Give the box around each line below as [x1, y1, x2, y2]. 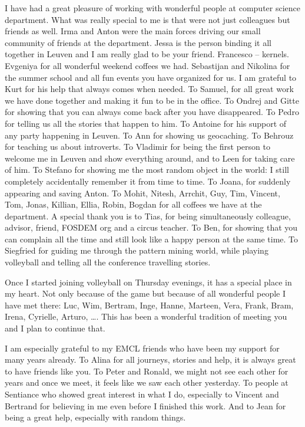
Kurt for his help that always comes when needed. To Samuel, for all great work [5, 83, 294, 95]
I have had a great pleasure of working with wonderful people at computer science [5, 2, 300, 14]
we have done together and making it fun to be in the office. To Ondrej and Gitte [5, 94, 299, 106]
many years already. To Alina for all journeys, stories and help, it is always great [5, 353, 296, 366]
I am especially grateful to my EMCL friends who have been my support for [5, 341, 280, 354]
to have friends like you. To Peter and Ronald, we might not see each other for [5, 364, 289, 377]
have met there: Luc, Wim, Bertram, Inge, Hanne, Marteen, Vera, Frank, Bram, [5, 298, 294, 311]
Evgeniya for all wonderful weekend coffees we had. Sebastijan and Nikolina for [5, 59, 290, 71]
